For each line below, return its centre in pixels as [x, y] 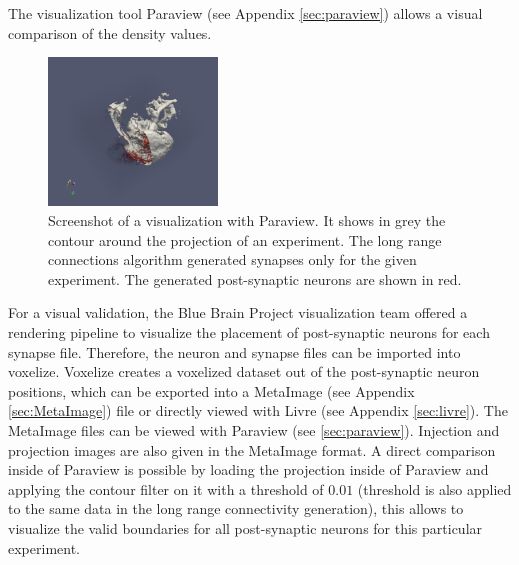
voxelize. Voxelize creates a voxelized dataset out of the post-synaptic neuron [244, 371]
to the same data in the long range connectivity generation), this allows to [236, 508]
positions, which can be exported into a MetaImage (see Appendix [211, 390]
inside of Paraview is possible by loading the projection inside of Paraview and [248, 469]
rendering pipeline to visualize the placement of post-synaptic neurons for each [249, 331]
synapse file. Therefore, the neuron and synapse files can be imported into [234, 351]
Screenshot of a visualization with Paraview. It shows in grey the [247, 220]
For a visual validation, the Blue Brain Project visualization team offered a [238, 312]
